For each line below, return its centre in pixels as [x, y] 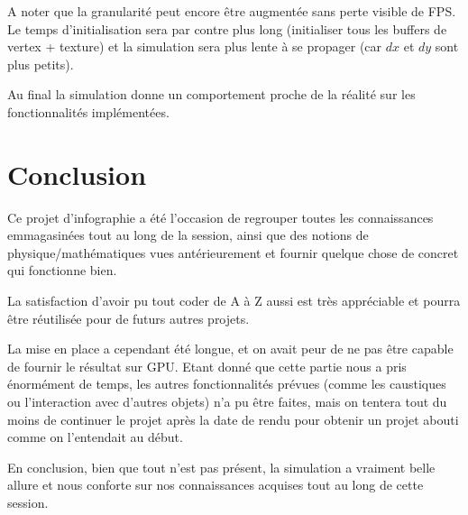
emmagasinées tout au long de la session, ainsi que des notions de [188, 235]
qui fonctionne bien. [62, 270]
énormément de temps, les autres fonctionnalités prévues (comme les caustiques [227, 384]
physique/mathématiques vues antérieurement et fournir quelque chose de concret [233, 252]
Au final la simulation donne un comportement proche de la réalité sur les [211, 94]
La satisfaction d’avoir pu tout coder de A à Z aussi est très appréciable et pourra [234, 301]
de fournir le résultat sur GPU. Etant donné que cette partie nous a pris [207, 366]
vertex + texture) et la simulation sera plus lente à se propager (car [195, 46]
